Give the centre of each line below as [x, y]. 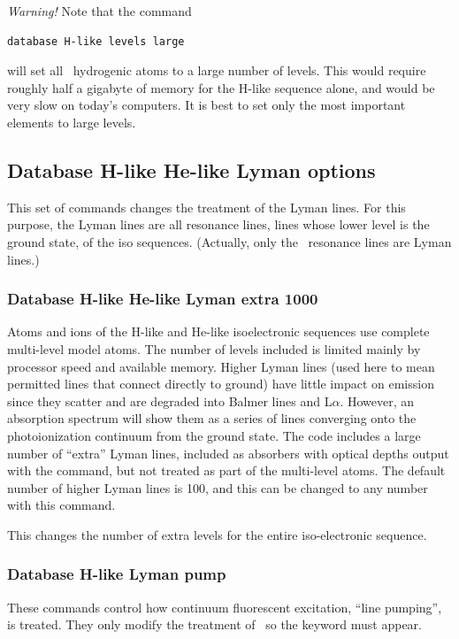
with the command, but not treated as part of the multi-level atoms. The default [226, 470]
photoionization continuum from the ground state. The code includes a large [214, 435]
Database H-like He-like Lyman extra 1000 [163, 299]
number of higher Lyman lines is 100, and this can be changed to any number [218, 487]
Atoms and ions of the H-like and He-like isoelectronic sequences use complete [218, 331]
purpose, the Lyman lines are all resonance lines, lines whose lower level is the [218, 224]
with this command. [61, 505]
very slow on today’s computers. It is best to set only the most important [207, 105]
